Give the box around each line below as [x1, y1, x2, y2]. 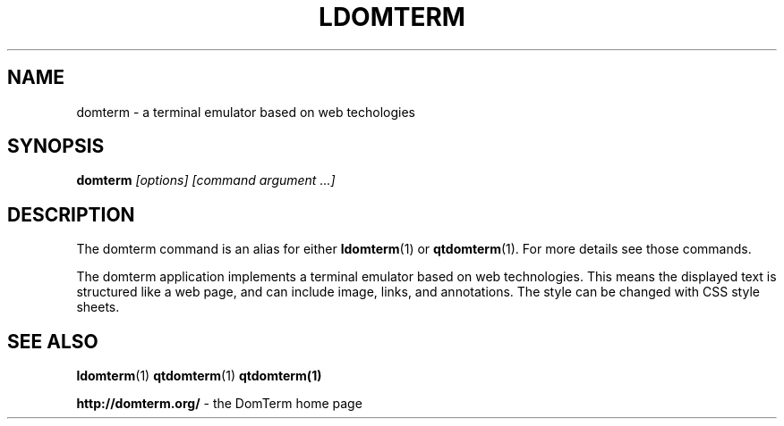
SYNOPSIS [7, 135, 105, 158]
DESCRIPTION [7, 203, 135, 226]
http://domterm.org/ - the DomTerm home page [76, 396, 362, 412]
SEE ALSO [7, 330, 98, 353]
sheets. [76, 299, 120, 315]
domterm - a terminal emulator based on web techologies [76, 104, 416, 120]
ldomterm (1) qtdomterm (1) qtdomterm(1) [76, 368, 322, 384]
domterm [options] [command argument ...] [76, 172, 336, 188]
